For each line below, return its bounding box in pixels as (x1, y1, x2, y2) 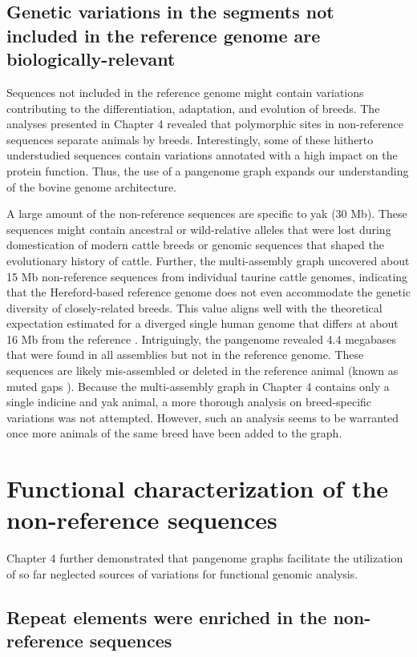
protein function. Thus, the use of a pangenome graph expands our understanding (6, 162, 409, 179)
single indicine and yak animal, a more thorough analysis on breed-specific (6, 393, 372, 410)
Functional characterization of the (6, 472, 389, 505)
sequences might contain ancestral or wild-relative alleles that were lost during (6, 220, 391, 237)
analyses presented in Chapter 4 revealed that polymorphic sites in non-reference (6, 115, 403, 132)
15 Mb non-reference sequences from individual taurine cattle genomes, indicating (6, 268, 408, 284)
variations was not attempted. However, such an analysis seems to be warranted (6, 409, 399, 425)
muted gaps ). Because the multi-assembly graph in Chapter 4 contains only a (6, 377, 390, 394)
